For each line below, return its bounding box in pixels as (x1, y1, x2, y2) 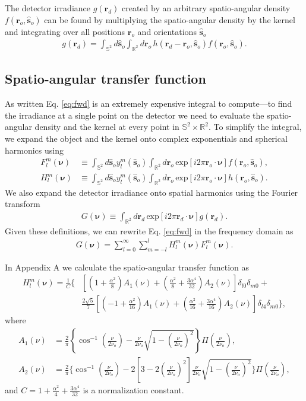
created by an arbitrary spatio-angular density (122, 2, 291, 14)
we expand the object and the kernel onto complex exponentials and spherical (5, 132, 288, 144)
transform (5, 198, 40, 210)
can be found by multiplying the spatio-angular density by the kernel (44, 13, 295, 26)
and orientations (137, 25, 197, 37)
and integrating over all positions (5, 25, 125, 37)
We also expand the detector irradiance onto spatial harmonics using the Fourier (5, 186, 298, 198)
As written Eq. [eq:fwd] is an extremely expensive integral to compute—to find (5, 97, 292, 110)
